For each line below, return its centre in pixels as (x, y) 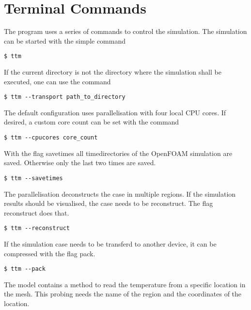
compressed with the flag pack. (50, 253)
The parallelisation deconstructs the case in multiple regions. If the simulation (120, 194)
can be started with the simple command (65, 40)
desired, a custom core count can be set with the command (92, 122)
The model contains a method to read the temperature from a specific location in (125, 284)
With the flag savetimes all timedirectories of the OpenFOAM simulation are (118, 153)
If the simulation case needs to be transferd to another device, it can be (110, 243)
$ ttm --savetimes (33, 178)
